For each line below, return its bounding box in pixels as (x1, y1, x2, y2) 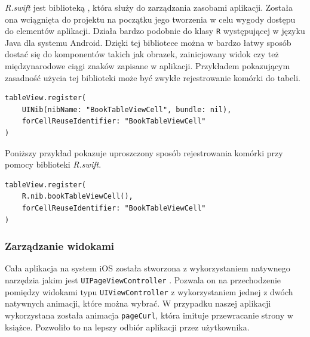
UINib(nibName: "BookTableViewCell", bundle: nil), (22, 105, 232, 114)
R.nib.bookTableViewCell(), (22, 192, 133, 201)
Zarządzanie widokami (5, 239, 115, 253)
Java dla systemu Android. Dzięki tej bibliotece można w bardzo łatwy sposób (5, 36, 291, 48)
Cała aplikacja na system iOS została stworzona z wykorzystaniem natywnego (5, 262, 290, 274)
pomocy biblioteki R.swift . (5, 158, 102, 171)
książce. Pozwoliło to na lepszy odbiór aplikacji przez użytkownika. (5, 320, 250, 333)
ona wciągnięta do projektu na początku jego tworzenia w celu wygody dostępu (5, 13, 296, 25)
